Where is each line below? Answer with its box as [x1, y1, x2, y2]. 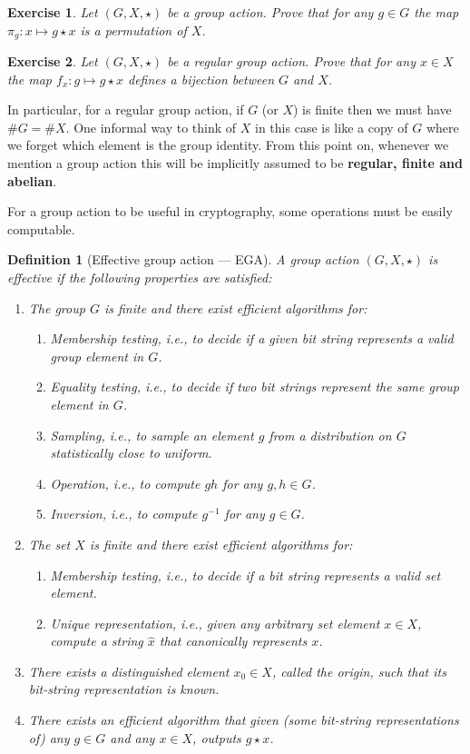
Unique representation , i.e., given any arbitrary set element [50, 613, 380, 632]
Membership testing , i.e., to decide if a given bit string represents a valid [50, 329, 454, 348]
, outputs [192, 728, 241, 747]
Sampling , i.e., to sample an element [50, 425, 254, 444]
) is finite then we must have [293, 100, 452, 119]
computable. [7, 219, 75, 238]
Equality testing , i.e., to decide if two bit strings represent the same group [50, 377, 459, 396]
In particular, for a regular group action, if [7, 100, 244, 119]
